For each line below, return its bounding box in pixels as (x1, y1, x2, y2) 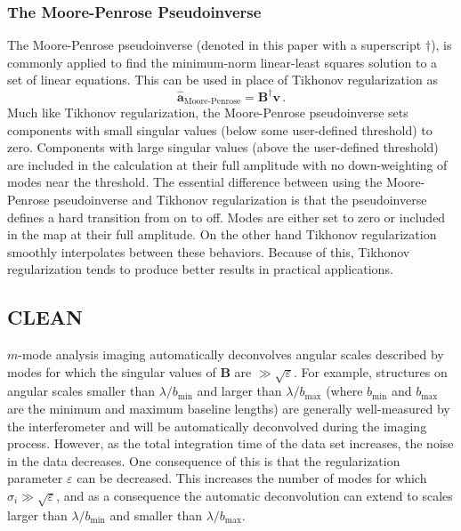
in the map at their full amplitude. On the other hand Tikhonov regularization (7, 225, 437, 244)
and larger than (197, 382, 282, 400)
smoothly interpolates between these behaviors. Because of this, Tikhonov (7, 242, 410, 261)
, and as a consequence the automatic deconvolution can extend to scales (56, 487, 453, 505)
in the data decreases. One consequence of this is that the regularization (7, 451, 400, 470)
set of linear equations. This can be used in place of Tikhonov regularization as (7, 70, 438, 89)
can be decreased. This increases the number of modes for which (77, 469, 427, 487)
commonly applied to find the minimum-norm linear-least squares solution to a (7, 52, 438, 71)
